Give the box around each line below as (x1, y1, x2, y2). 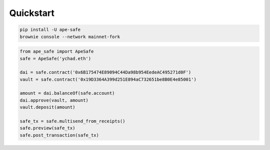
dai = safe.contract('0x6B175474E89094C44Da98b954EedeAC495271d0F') (19, 70, 191, 75)
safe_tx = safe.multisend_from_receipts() (19, 119, 125, 124)
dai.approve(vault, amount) (19, 97, 88, 103)
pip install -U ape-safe (19, 27, 81, 32)
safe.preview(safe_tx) (19, 125, 75, 131)
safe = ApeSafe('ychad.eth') (19, 55, 91, 61)
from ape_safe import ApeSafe (19, 49, 94, 54)
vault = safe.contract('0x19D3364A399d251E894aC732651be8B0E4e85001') (19, 76, 197, 82)
